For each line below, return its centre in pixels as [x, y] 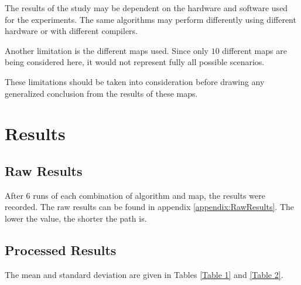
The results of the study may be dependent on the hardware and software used [146, 8]
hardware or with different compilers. [71, 31]
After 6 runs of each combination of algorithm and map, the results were [135, 195]
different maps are [254, 50]
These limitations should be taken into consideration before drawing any [135, 81]
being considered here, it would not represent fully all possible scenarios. [135, 62]
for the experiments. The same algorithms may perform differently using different [150, 19]
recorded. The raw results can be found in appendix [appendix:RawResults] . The [150, 207]
